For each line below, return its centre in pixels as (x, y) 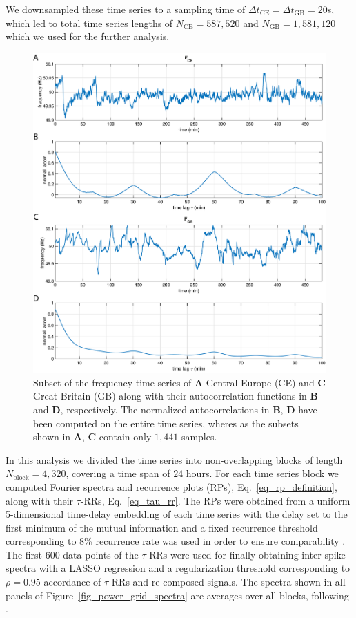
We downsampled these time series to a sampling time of (126, 9)
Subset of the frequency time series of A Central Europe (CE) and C (179, 382)
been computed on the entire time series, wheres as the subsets (166, 423)
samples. (199, 437)
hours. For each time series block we (262, 473)
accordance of (72, 582)
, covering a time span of (118, 473)
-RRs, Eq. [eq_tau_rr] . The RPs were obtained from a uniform (215, 500)
